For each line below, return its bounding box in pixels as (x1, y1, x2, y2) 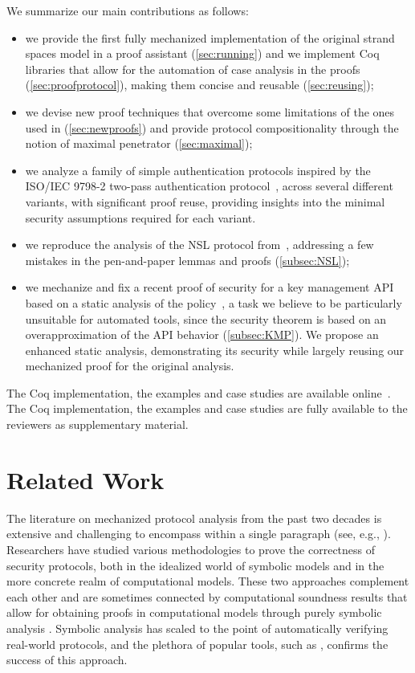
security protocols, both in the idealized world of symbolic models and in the (6, 557, 384, 573)
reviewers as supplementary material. (6, 416, 189, 433)
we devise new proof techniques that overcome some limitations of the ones (25, 103, 395, 120)
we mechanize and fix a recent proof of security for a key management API (25, 279, 394, 296)
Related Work (6, 463, 165, 496)
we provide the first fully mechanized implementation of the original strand (25, 29, 395, 46)
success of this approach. (6, 651, 128, 668)
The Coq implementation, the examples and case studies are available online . (6, 384, 391, 401)
